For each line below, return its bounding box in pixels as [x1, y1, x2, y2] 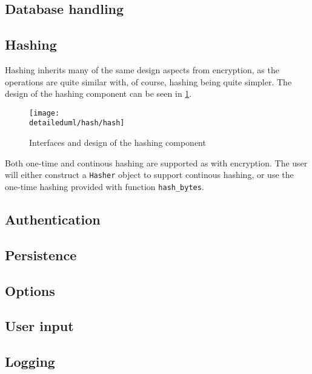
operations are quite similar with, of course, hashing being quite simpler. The [5, 75, 292, 88]
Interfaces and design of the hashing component [29, 136, 206, 149]
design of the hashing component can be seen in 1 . [5, 87, 192, 100]
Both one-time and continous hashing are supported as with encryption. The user [5, 156, 308, 169]
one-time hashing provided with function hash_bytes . [5, 180, 204, 192]
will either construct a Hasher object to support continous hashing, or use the [5, 168, 294, 181]
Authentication [5, 209, 101, 228]
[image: [29, 108, 60, 117]
